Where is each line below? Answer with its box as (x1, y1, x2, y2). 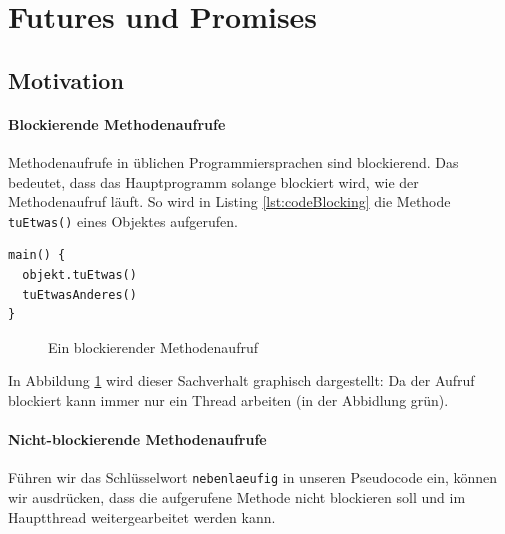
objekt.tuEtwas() (22, 267, 137, 282)
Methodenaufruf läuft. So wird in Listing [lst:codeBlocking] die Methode (8, 191, 451, 212)
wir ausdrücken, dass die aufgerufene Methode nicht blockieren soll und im (8, 487, 466, 507)
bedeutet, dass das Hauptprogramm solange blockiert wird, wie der (8, 171, 419, 192)
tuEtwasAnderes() (22, 287, 137, 302)
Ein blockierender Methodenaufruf (48, 336, 258, 357)
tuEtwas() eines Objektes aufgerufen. (8, 210, 238, 231)
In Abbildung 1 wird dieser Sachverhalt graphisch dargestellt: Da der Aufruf (8, 370, 475, 391)
